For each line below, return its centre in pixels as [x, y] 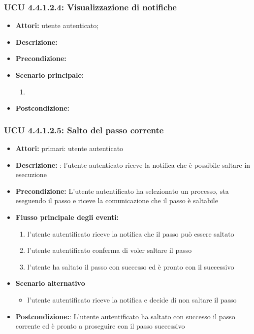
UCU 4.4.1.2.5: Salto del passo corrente [84, 130]
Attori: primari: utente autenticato [69, 148]
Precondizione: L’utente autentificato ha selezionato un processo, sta [122, 191]
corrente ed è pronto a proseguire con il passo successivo [100, 326]
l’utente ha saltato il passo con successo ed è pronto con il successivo [131, 266]
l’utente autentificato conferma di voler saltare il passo [110, 250]
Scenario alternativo [50, 283]
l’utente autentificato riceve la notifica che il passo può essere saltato [131, 233]
